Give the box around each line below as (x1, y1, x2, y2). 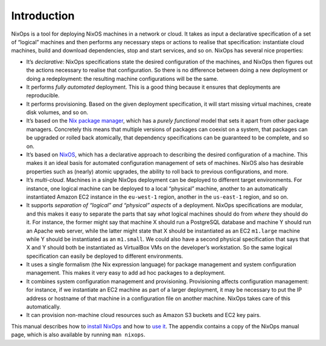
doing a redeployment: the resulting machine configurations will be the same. (26, 75, 219, 82)
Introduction (11, 9, 75, 22)
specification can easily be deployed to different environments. (26, 252, 184, 260)
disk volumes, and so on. (26, 109, 89, 116)
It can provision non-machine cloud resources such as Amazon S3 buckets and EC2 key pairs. (26, 312, 261, 319)
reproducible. (26, 92, 60, 99)
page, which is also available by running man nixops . (11, 331, 146, 338)
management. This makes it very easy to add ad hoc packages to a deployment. (26, 269, 226, 277)
